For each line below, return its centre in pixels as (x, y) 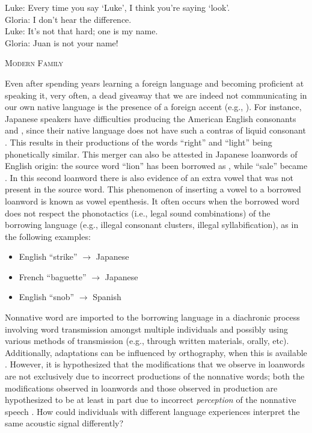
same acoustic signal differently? (64, 423)
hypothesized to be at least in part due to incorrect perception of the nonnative (151, 400)
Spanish (107, 297)
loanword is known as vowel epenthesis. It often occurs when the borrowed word (152, 201)
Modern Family (34, 63)
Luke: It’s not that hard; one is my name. (81, 31)
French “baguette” (53, 276)
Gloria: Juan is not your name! (62, 42)
